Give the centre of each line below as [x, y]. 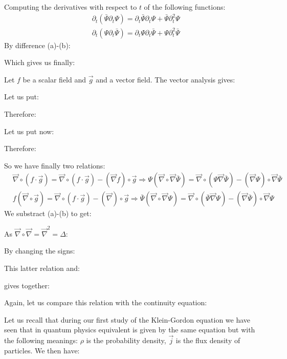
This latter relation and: [42, 268]
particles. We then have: [42, 350]
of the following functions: [185, 7]
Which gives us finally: [40, 62]
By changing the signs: [40, 251]
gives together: [27, 285]
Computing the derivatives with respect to [71, 7]
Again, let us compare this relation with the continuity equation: [106, 302]
